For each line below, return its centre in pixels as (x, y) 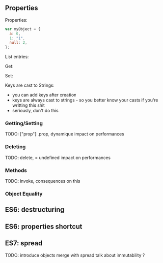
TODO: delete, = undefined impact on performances (58, 158)
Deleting (15, 147)
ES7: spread (24, 243)
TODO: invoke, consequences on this (43, 181)
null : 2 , (18, 43)
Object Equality (24, 194)
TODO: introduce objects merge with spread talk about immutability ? (75, 255)
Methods (16, 170)
